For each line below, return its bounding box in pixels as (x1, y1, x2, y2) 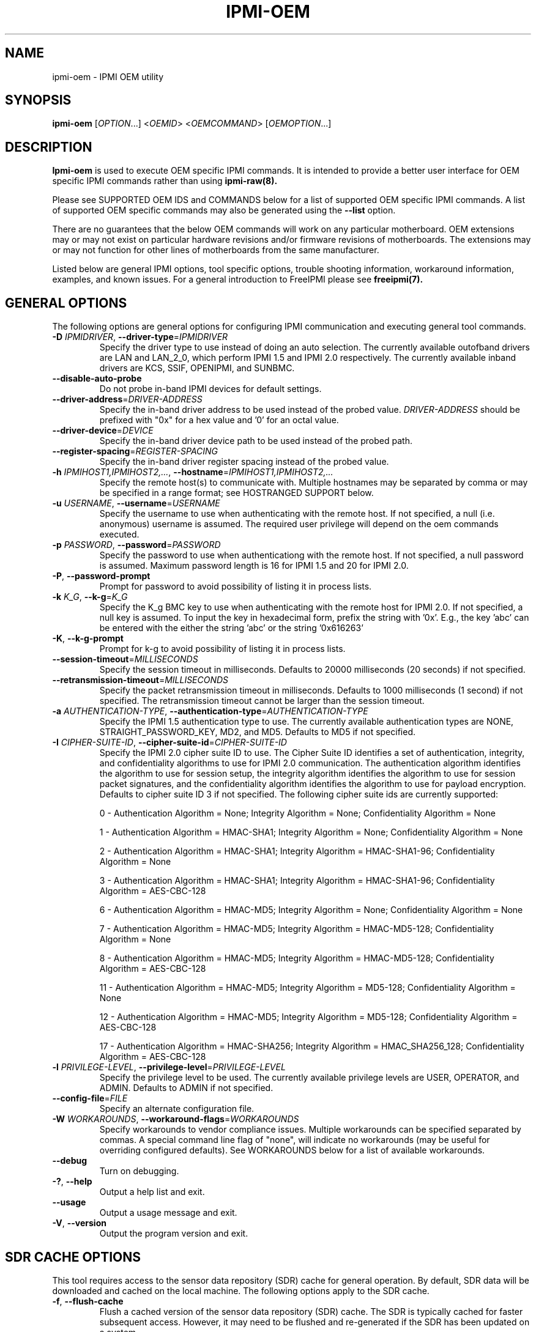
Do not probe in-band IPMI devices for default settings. (99, 383, 322, 394)
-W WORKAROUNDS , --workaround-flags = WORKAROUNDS (52, 1114, 299, 1125)
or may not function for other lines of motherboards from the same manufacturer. (52, 245, 379, 256)
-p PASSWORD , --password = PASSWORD (52, 539, 221, 550)
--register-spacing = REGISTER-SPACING (52, 446, 218, 457)
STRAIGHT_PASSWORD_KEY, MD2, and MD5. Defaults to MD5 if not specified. (99, 727, 415, 738)
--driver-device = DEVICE (52, 425, 154, 436)
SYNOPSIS (5, 92, 72, 108)
